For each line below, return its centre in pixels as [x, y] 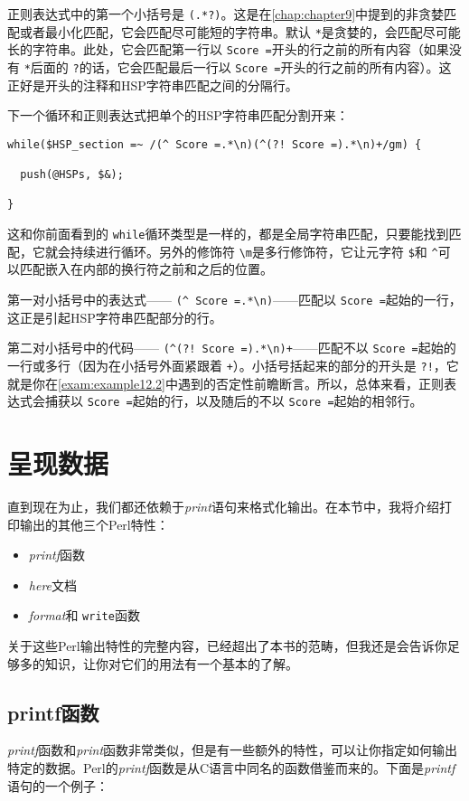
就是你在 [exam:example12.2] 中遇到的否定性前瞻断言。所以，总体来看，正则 [225, 383]
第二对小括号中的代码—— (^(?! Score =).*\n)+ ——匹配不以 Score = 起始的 [232, 348]
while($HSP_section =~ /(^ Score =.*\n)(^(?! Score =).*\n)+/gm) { [215, 144]
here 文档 [53, 584]
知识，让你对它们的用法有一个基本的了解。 [171, 663]
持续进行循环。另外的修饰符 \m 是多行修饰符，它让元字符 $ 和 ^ [254, 251]
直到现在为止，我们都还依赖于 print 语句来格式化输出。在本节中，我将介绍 [223, 506]
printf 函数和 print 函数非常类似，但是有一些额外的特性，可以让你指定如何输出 [233, 750]
